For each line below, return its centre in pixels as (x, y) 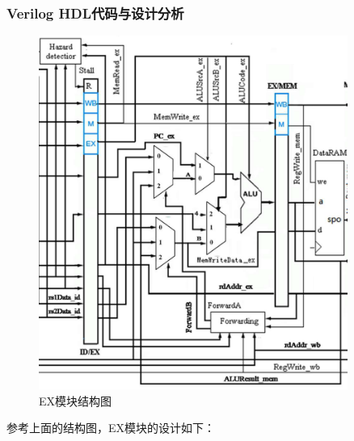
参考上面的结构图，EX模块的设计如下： (111, 428)
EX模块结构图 (76, 400)
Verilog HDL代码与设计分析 (95, 13)
